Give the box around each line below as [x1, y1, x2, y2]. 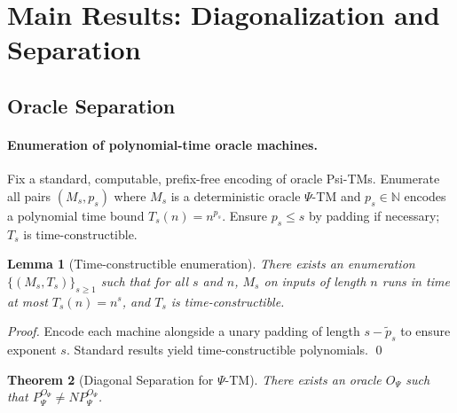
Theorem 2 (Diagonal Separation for [7, 370, 214, 388]
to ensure [400, 322, 451, 340]
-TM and [311, 186, 361, 205]
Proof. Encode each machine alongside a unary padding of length [7, 322, 360, 340]
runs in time [382, 271, 450, 290]
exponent [7, 339, 57, 358]
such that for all [100, 271, 188, 290]
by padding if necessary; [309, 206, 440, 224]
